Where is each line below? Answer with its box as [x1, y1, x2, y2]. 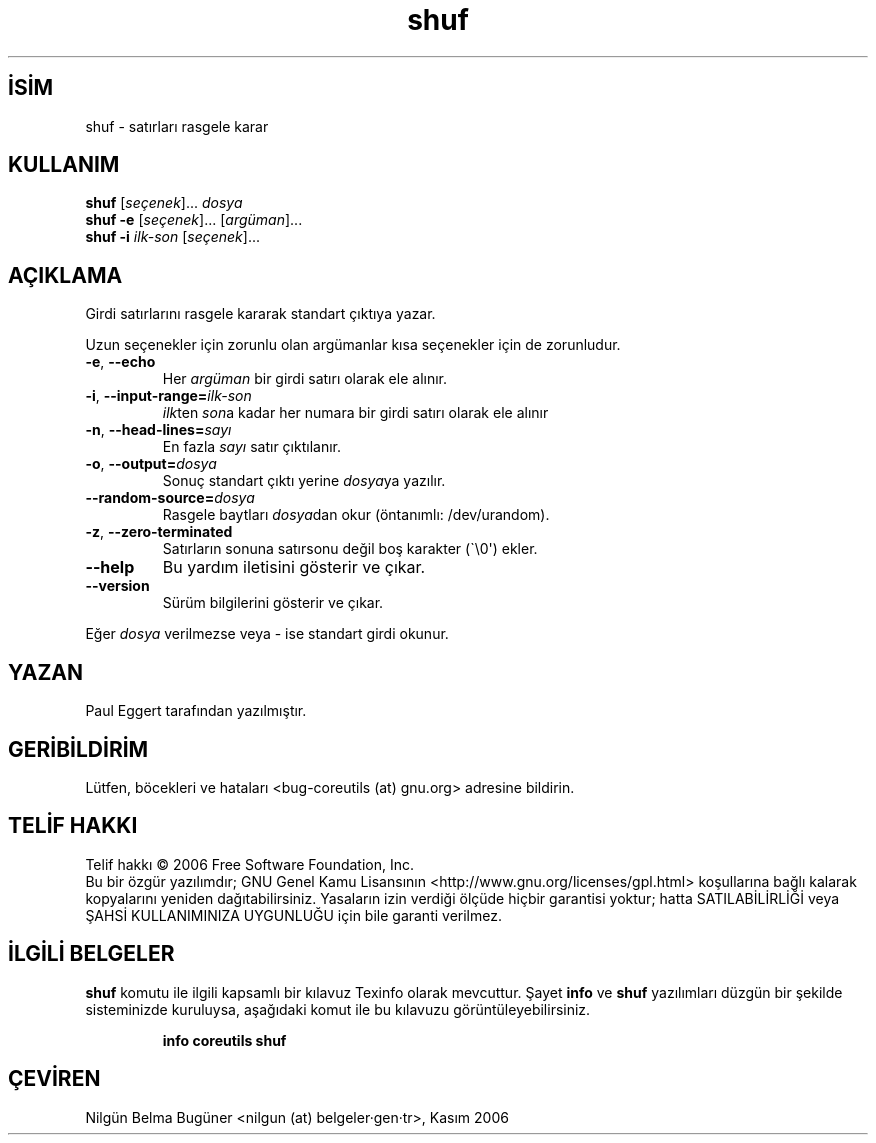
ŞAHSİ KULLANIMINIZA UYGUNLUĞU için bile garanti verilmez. [85, 906, 502, 924]
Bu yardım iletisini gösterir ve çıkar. [162, 557, 426, 578]
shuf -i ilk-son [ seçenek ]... [85, 228, 261, 246]
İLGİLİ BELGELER [8, 941, 175, 967]
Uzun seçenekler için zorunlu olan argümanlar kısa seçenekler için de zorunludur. [85, 336, 621, 354]
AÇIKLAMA [8, 262, 123, 288]
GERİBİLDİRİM [8, 736, 149, 762]
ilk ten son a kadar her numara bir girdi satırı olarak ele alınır [162, 404, 549, 422]
